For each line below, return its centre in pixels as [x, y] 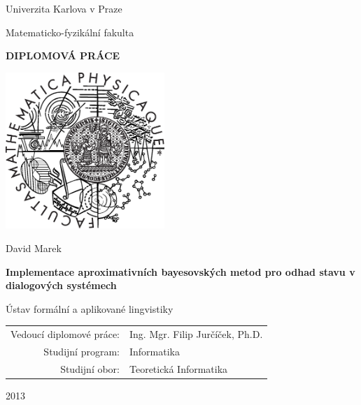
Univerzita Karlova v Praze [64, 8]
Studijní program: [82, 351]
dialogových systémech [61, 285]
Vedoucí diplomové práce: [65, 334]
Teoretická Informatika [179, 368]
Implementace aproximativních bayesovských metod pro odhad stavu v [180, 271]
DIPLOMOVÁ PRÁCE [63, 56]
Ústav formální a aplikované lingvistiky [90, 308]
